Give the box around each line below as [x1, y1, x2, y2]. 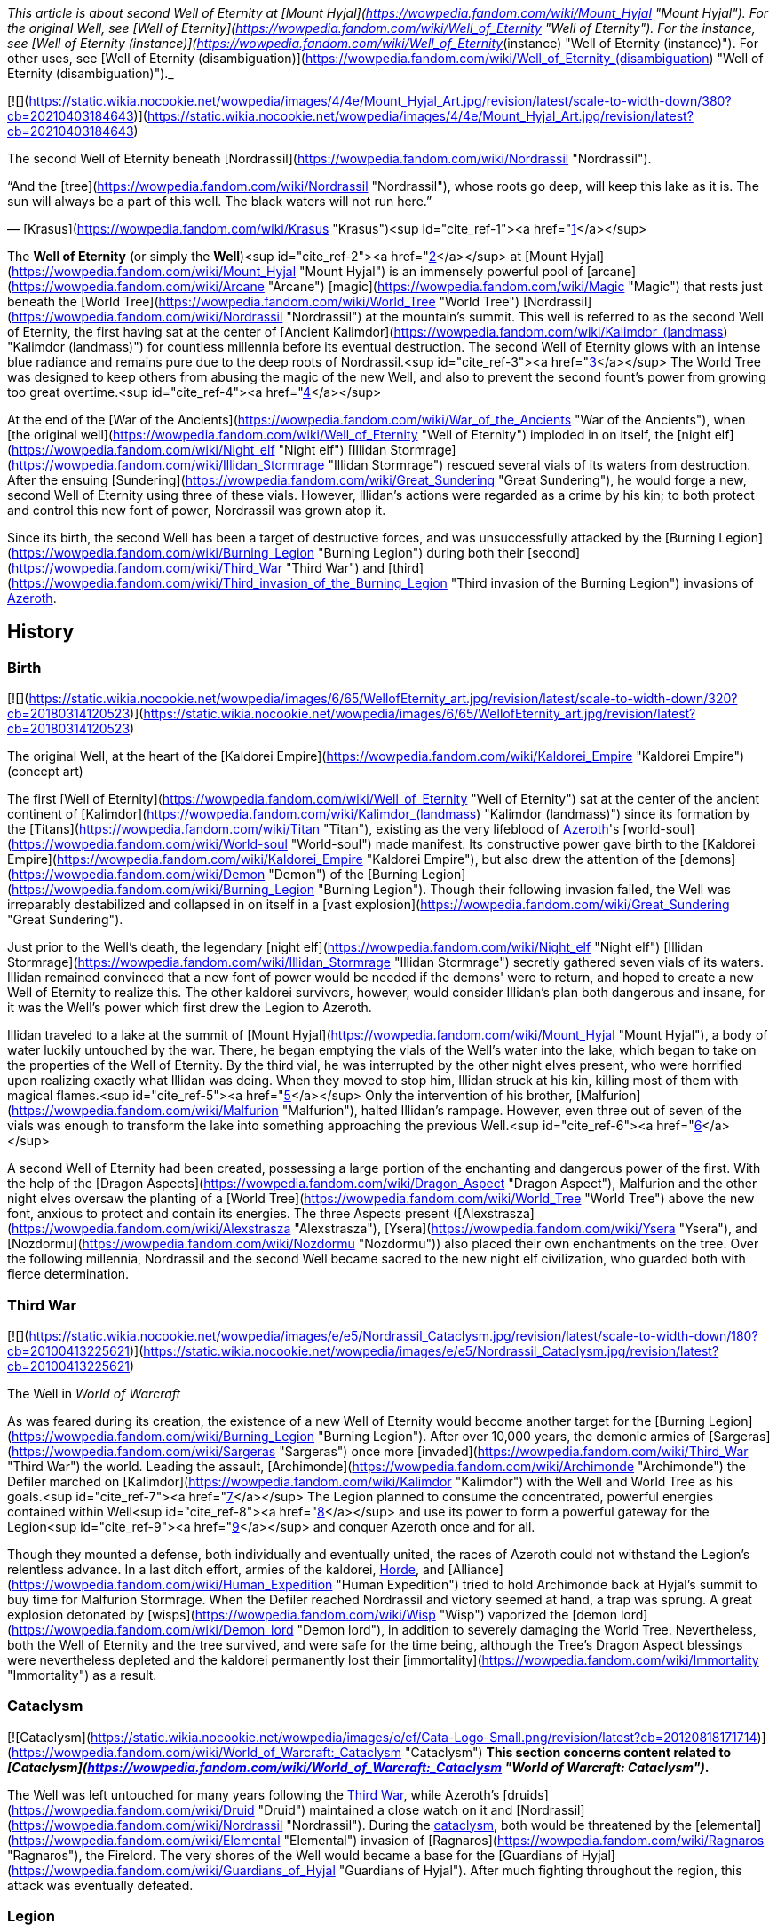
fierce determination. [7, 1266, 130, 1282]
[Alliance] [448, 1561, 503, 1577]
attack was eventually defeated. [7, 1877, 194, 1893]
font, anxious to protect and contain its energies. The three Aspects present [7, 1206, 450, 1222]
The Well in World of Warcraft [7, 1385, 181, 1401]
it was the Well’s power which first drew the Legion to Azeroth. [7, 1000, 372, 1016]
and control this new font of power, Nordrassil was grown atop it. [7, 503, 386, 518]
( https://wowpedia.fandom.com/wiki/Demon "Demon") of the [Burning [7, 867, 418, 883]
